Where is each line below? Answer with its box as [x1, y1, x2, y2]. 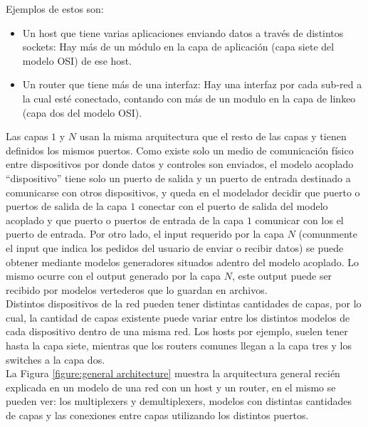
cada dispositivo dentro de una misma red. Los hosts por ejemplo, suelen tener [6, 324, 348, 339]
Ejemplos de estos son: [6, 1, 104, 16]
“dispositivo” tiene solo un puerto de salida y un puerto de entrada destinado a [6, 170, 351, 185]
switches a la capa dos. [6, 352, 105, 367]
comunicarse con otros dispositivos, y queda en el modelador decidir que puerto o [6, 184, 360, 199]
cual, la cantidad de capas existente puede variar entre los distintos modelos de [6, 310, 350, 325]
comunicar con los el [255, 212, 344, 227]
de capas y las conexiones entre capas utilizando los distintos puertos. [6, 408, 309, 423]
